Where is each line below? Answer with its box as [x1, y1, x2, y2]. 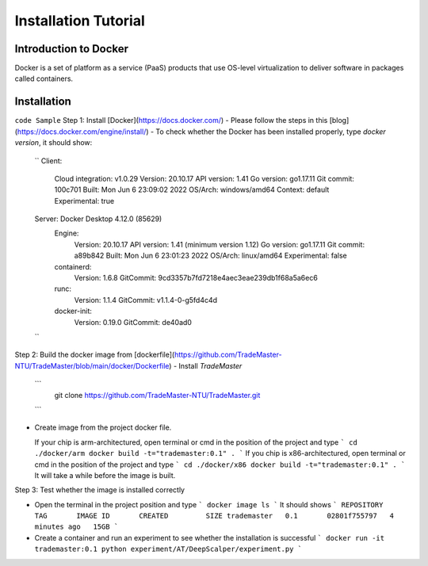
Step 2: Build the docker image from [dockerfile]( [14, 350, 175, 360]
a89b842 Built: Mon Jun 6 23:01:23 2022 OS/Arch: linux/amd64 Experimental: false [74, 250, 348, 261]
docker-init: [54, 306, 93, 316]
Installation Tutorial [14, 12, 146, 29]
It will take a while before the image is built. [34, 470, 176, 480]
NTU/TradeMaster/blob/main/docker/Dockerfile [14, 361, 170, 370]
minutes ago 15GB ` [34, 522, 119, 531]
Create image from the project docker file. [34, 423, 172, 432]
